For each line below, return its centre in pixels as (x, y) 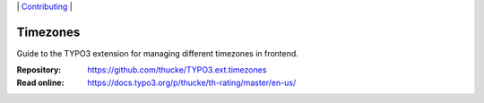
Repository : (39, 70)
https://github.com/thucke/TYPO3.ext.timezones (177, 70)
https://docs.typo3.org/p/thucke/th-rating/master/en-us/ (192, 82)
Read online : (40, 82)
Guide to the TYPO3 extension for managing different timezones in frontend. (158, 53)
